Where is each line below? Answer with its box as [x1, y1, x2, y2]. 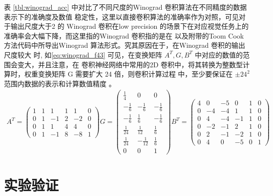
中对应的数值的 [194, 49, 243, 59]
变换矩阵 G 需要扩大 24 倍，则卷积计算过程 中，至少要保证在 [38, 69, 233, 79]
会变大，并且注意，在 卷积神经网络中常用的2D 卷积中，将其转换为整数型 [10, 59, 243, 69]
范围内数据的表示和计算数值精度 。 [4, 78, 116, 88]
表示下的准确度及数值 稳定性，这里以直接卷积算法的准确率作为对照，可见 [4, 11, 239, 21]
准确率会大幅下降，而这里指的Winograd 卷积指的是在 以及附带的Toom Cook [4, 30, 244, 40]
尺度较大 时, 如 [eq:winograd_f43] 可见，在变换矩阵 [4, 49, 163, 59]
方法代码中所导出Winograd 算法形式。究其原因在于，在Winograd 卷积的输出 [4, 40, 246, 50]
